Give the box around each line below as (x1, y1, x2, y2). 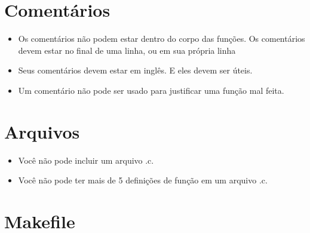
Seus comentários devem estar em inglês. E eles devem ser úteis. (18, 64, 253, 76)
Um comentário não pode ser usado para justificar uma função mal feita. (18, 84, 284, 96)
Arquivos (4, 119, 80, 143)
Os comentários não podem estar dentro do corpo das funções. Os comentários (18, 32, 305, 45)
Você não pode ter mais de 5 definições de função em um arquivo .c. (18, 174, 268, 186)
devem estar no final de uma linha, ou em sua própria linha (18, 44, 236, 56)
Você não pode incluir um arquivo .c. (18, 154, 154, 166)
